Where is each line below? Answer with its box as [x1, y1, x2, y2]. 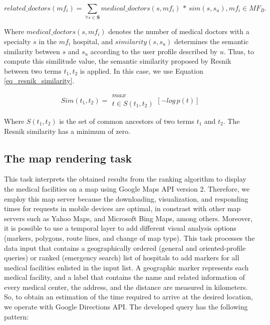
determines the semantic [174, 36, 249, 46]
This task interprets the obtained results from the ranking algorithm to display [4, 174, 246, 184]
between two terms [4, 65, 62, 76]
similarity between [4, 46, 60, 56]
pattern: [4, 311, 29, 321]
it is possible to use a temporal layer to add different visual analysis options [4, 223, 236, 233]
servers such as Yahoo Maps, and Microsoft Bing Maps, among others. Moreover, [4, 213, 253, 223]
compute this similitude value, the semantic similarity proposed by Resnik [4, 56, 231, 66]
